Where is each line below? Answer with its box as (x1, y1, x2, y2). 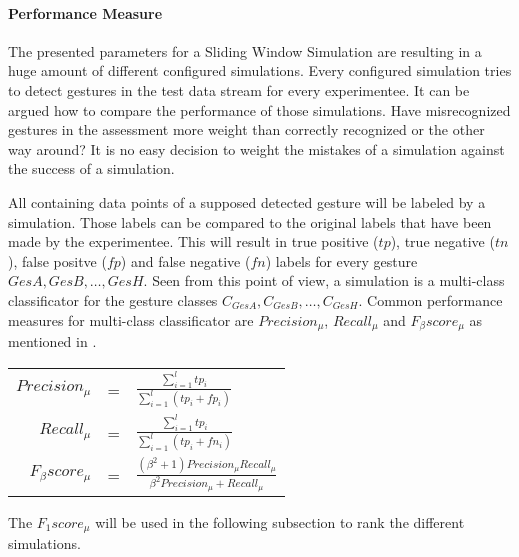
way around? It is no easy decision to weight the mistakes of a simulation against (8, 138, 505, 159)
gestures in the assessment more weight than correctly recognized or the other (8, 119, 485, 140)
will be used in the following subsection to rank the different (95, 511, 465, 532)
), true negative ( (390, 231, 495, 252)
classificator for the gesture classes (8, 289, 218, 310)
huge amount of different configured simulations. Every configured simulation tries (8, 60, 512, 81)
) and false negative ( (120, 250, 251, 271)
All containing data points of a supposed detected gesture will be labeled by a (8, 191, 486, 212)
